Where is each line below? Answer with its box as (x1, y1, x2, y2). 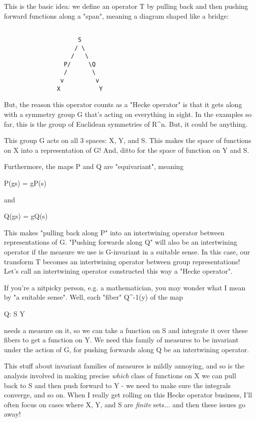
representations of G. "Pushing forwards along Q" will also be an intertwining (4, 237, 237, 247)
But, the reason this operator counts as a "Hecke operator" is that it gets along (4, 99, 242, 110)
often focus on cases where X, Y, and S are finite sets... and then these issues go (4, 399, 246, 409)
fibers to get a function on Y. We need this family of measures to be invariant (4, 335, 239, 345)
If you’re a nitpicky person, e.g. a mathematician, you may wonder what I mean (4, 282, 246, 292)
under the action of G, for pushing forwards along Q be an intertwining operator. (4, 344, 249, 354)
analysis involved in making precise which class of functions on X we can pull (4, 370, 236, 380)
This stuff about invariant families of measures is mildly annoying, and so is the (4, 361, 245, 371)
